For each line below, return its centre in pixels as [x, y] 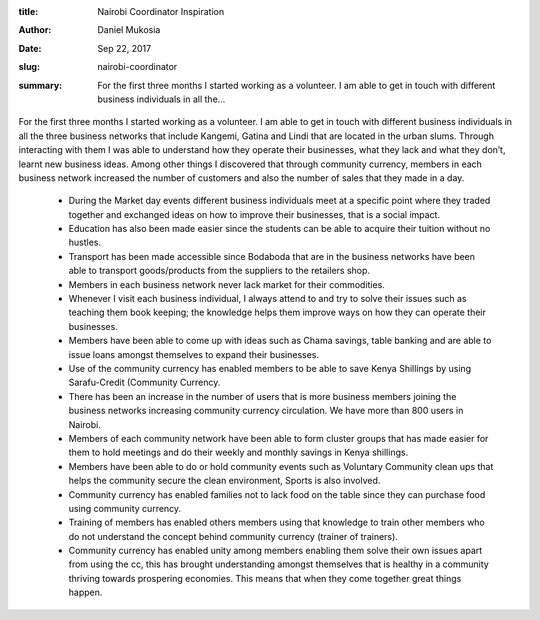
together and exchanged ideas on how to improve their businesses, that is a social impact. [254, 214]
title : [28, 11]
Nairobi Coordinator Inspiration [161, 11]
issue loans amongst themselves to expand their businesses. [194, 354]
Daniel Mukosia [129, 30]
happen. [85, 592]
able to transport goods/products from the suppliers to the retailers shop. [219, 271]
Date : [30, 48]
